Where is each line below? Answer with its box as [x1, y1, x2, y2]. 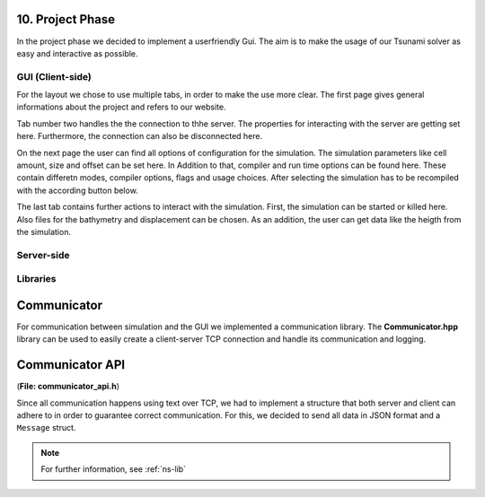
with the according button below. [16, 185, 138, 196]
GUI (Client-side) [16, 70, 92, 83]
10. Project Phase [16, 12, 116, 27]
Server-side [16, 248, 71, 261]
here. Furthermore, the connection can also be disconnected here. [16, 131, 263, 142]
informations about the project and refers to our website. [16, 101, 226, 112]
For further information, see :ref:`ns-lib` [40, 464, 187, 475]
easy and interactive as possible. [16, 48, 138, 58]
